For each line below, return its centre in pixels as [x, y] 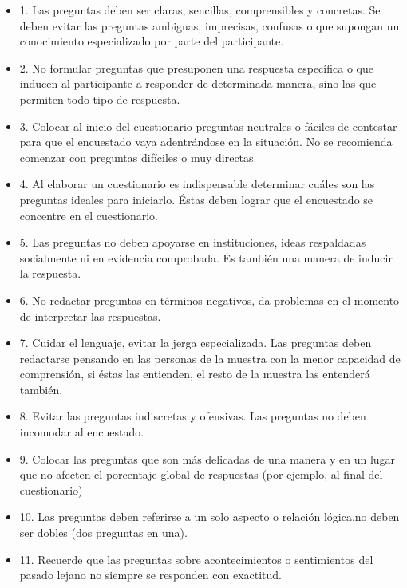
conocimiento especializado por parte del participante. [152, 41]
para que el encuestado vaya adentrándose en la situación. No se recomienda [206, 142]
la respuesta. [50, 273]
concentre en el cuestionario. [89, 215]
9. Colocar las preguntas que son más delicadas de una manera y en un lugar [207, 458]
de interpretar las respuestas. [90, 316]
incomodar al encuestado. [82, 432]
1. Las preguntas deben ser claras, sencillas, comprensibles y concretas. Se [200, 10]
